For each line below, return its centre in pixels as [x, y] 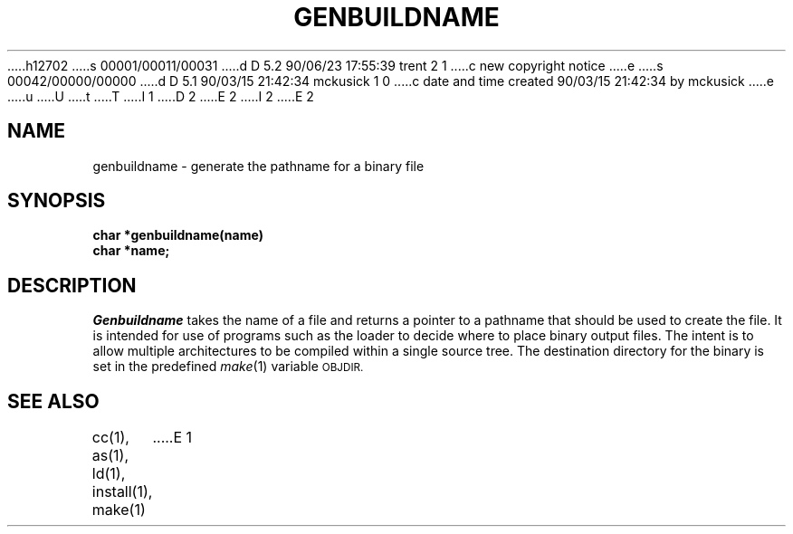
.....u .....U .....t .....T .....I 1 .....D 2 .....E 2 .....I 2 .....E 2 [161, 96]
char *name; [131, 251]
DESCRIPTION [72, 285]
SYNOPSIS [57, 201]
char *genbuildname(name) [178, 235]
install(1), [122, 492]
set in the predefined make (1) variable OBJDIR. [228, 367]
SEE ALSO [53, 401]
